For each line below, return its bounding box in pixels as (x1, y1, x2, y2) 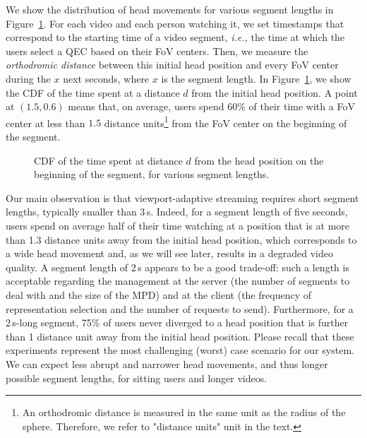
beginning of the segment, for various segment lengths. (34, 167, 270, 182)
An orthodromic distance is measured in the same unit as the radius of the (22, 405, 346, 420)
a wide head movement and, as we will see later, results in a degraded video (6, 246, 333, 261)
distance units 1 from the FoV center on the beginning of (104, 113, 347, 130)
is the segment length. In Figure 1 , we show (161, 71, 351, 85)
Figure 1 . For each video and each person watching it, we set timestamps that (6, 16, 344, 30)
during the (6, 71, 51, 85)
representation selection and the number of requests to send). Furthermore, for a (6, 301, 354, 316)
